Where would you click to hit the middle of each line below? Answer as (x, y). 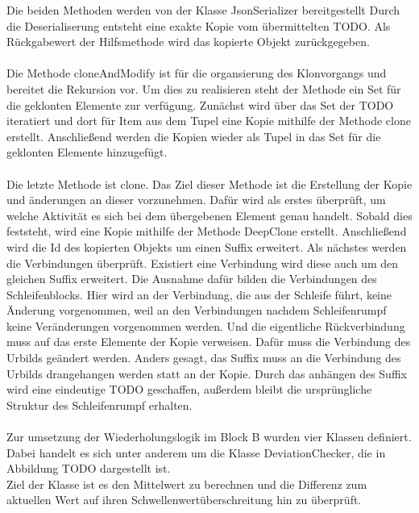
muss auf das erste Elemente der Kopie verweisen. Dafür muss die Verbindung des (209, 342)
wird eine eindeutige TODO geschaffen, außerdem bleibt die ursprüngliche (189, 389)
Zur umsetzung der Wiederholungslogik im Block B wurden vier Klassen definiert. (209, 437)
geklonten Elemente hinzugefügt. (87, 152)
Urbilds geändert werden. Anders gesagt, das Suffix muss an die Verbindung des (204, 358)
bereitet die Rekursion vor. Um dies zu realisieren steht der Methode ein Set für (204, 88)
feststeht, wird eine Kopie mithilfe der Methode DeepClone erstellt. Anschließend (207, 231)
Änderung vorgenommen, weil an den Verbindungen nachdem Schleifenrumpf (197, 310)
